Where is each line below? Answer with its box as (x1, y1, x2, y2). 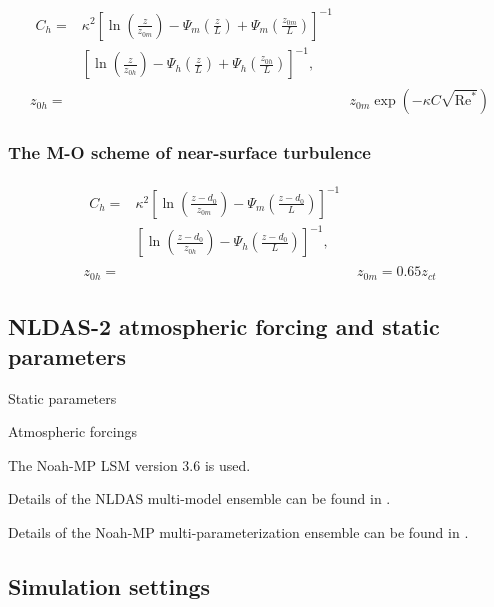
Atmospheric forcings (8, 421, 137, 442)
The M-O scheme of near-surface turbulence (8, 140, 371, 165)
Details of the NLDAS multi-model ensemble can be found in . (8, 488, 391, 509)
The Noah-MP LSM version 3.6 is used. (8, 454, 251, 475)
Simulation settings (8, 570, 211, 601)
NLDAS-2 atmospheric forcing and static (8, 311, 440, 342)
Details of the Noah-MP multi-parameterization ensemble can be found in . (8, 521, 469, 542)
